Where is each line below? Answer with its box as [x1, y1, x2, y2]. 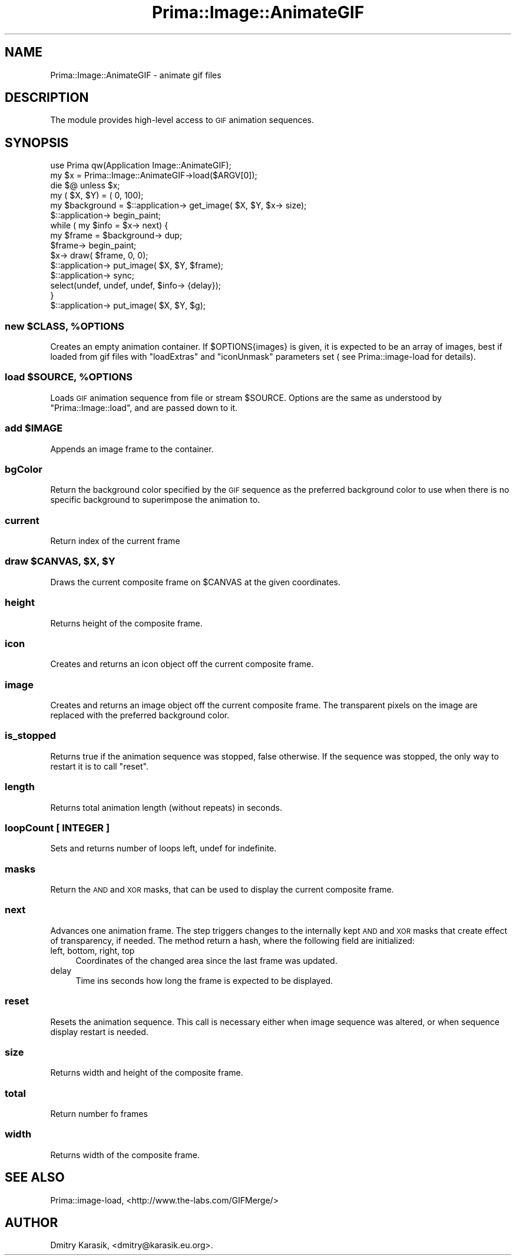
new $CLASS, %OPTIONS [5, 320, 124, 332]
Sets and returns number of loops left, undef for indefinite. [50, 843, 277, 854]
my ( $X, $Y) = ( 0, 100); [50, 190, 144, 201]
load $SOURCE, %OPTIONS [5, 371, 133, 383]
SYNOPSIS [5, 135, 69, 150]
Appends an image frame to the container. [50, 443, 214, 454]
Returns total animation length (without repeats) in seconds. [50, 802, 283, 813]
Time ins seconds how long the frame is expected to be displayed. [75, 975, 333, 986]
